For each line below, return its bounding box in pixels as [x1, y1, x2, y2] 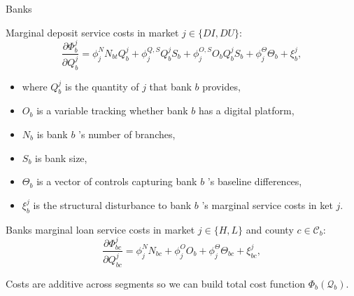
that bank [149, 79, 192, 93]
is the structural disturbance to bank [33, 197, 192, 212]
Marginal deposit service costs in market [6, 25, 179, 39]
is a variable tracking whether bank [36, 103, 188, 118]
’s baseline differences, [207, 174, 302, 189]
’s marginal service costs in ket [201, 197, 333, 212]
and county [246, 222, 294, 236]
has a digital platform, [198, 103, 295, 118]
